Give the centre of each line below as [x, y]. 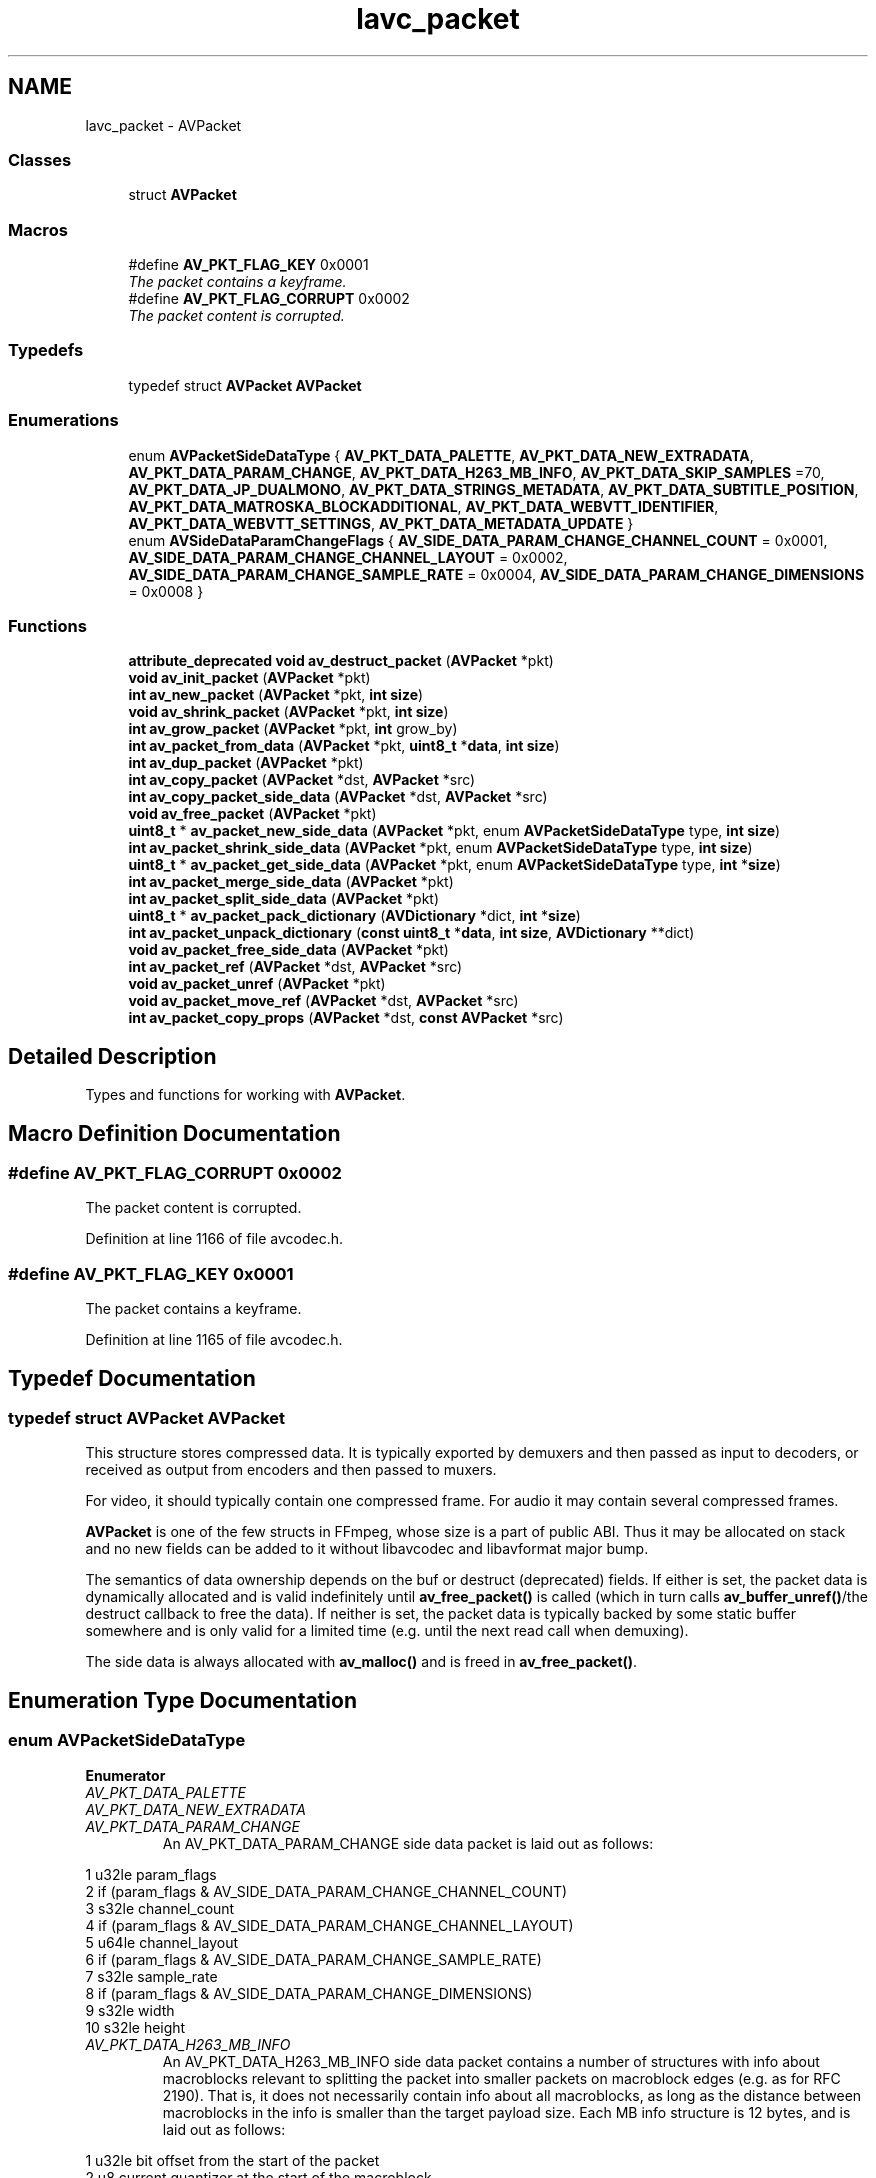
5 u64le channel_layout [162, 1942]
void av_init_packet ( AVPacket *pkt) [249, 678]
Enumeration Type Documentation [182, 1700]
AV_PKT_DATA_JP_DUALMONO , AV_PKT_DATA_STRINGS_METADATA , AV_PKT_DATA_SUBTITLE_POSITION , [493, 489]
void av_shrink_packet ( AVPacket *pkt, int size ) [288, 712]
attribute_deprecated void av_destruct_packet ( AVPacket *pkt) [341, 661]
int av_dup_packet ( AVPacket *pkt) [246, 763]
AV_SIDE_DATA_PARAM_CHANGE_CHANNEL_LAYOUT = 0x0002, [348, 557]
